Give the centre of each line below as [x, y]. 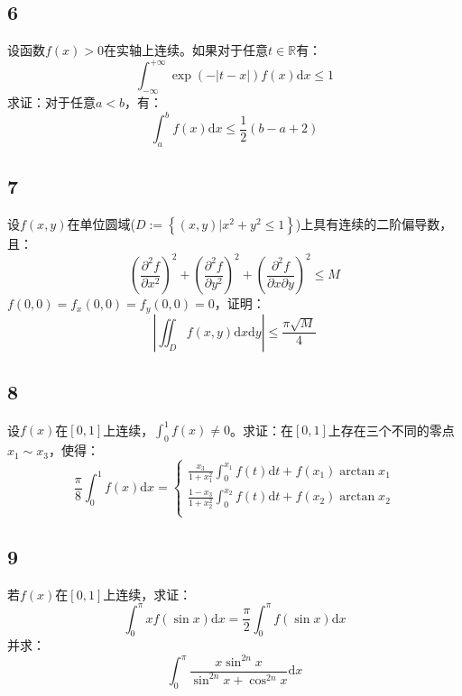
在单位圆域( [101, 224]
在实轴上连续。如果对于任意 [186, 50]
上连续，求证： [148, 594]
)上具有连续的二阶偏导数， [374, 224]
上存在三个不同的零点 [391, 430]
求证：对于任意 [51, 102]
